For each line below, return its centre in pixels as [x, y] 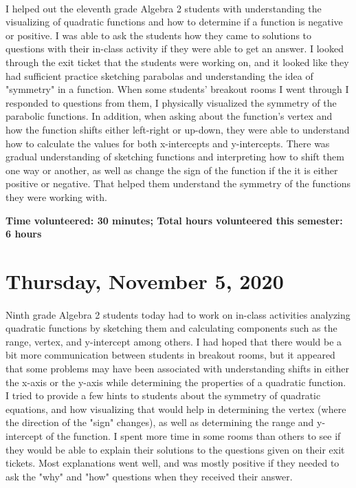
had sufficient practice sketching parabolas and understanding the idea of [159, 75]
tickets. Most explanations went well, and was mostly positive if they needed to [173, 463]
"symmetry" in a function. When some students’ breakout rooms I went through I [177, 89]
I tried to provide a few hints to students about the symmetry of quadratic [163, 395]
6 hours [24, 234]
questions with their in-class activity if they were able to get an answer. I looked [175, 49]
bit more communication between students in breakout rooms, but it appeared [170, 355]
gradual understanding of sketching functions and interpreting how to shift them [175, 157]
